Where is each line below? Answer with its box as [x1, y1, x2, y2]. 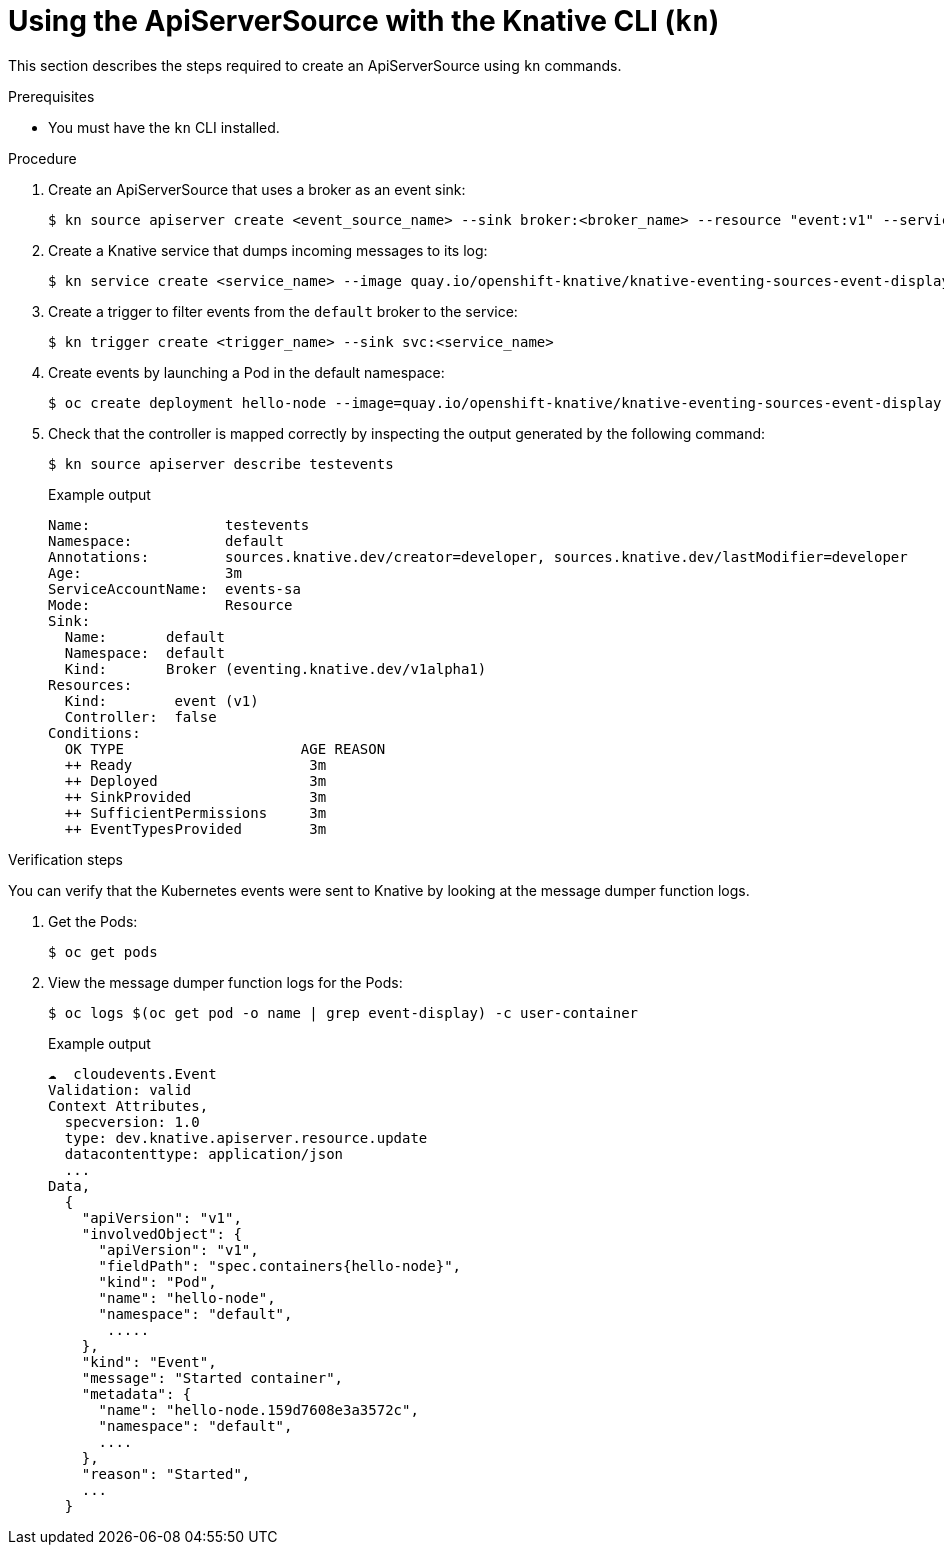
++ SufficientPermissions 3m [64, 804, 327, 821]
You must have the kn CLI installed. [48, 118, 280, 136]
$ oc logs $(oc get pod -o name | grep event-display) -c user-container [48, 1004, 639, 1021]
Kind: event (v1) [64, 692, 259, 709]
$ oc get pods [48, 943, 158, 960]
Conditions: [48, 724, 141, 741]
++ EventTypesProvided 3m [64, 820, 327, 837]
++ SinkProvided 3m [64, 788, 327, 805]
